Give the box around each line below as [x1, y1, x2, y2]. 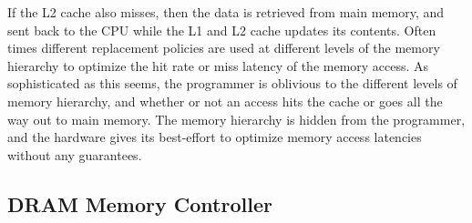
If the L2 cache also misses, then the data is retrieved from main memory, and [7, 3, 445, 21]
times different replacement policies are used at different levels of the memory [7, 38, 440, 57]
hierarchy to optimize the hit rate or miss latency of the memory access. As [7, 56, 429, 75]
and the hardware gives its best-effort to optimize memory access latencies [7, 127, 422, 147]
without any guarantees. [7, 145, 142, 164]
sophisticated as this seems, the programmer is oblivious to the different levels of [7, 74, 457, 93]
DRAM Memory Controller [7, 189, 272, 218]
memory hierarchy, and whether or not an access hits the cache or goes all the [7, 91, 443, 110]
